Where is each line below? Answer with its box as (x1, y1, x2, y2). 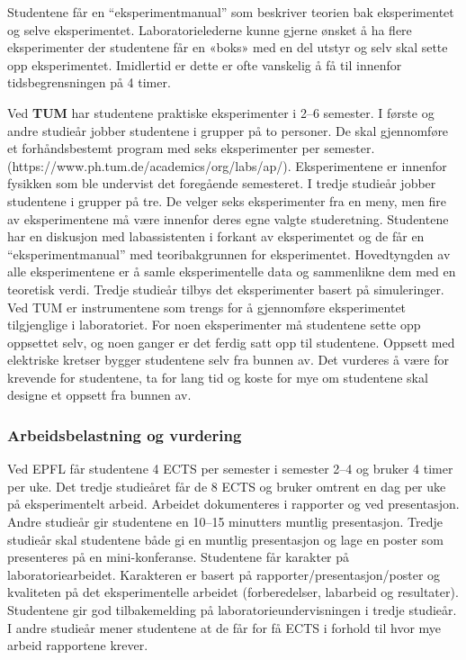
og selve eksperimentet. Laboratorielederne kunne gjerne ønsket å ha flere (7, 20, 412, 39)
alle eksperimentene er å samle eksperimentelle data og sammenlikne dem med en (7, 262, 456, 281)
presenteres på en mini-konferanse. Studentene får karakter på (7, 547, 350, 566)
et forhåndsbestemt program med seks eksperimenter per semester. (7, 139, 375, 158)
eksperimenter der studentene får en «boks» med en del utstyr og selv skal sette (7, 38, 448, 57)
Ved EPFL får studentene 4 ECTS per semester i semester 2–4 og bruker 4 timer (7, 459, 453, 478)
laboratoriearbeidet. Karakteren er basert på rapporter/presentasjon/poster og (7, 565, 441, 583)
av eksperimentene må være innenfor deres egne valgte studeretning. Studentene (7, 209, 449, 228)
